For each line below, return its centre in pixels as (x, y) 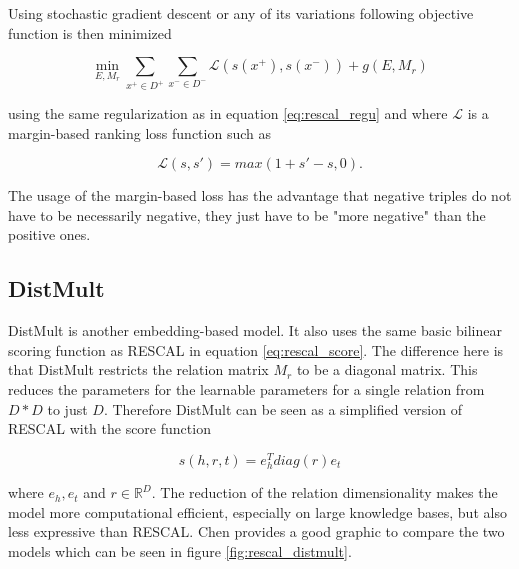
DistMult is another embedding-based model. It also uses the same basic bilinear (255, 330)
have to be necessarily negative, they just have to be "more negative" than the (247, 214)
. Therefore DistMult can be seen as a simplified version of (282, 408)
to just (67, 408)
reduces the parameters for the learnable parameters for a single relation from (246, 389)
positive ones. (49, 234)
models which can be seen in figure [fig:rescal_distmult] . (180, 550)
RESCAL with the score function (109, 428)
